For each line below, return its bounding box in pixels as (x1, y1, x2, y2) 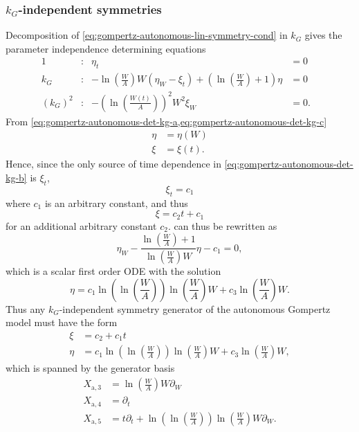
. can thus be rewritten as (167, 218, 277, 233)
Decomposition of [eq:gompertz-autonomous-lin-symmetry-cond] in (6, 28, 288, 42)
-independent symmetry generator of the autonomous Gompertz (59, 301, 331, 316)
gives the (304, 28, 342, 42)
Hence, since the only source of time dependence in (6, 156, 222, 171)
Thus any (6, 301, 46, 316)
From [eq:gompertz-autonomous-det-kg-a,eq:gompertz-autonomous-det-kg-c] (6, 114, 327, 128)
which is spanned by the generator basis (6, 361, 175, 375)
